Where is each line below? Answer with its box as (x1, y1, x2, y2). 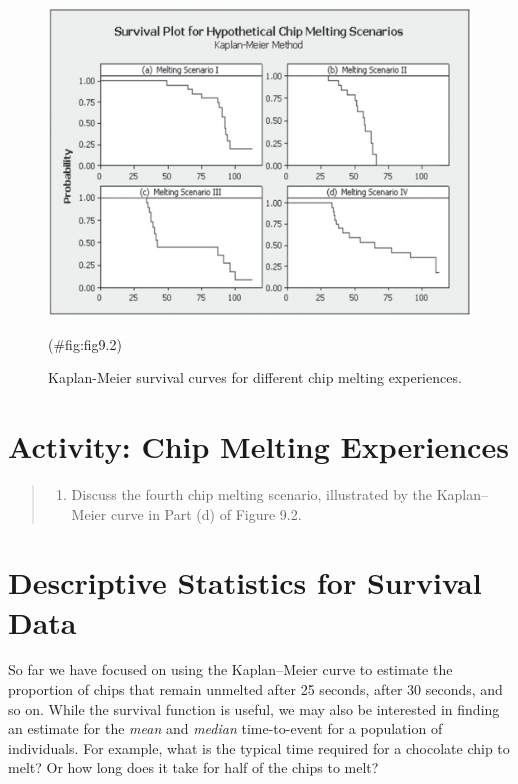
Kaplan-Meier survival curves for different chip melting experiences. (48, 367, 462, 388)
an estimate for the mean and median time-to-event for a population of (8, 718, 443, 739)
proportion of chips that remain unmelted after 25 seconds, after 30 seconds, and (8, 679, 503, 700)
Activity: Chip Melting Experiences (8, 426, 509, 467)
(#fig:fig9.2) (48, 333, 122, 354)
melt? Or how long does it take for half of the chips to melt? (8, 757, 379, 778)
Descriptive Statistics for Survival (8, 562, 482, 603)
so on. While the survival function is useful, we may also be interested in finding (8, 698, 500, 719)
